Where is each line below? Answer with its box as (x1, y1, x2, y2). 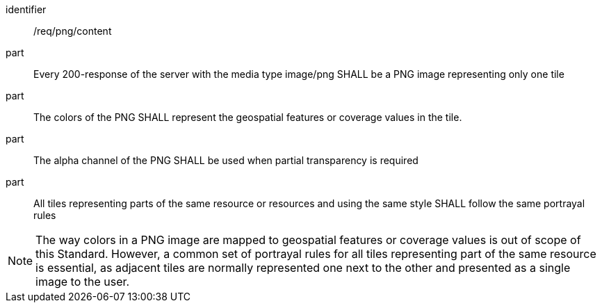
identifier (6, 3, 47, 15)
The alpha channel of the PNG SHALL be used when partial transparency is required (33, 154, 418, 166)
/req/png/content (33, 25, 112, 37)
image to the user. (35, 275, 130, 289)
